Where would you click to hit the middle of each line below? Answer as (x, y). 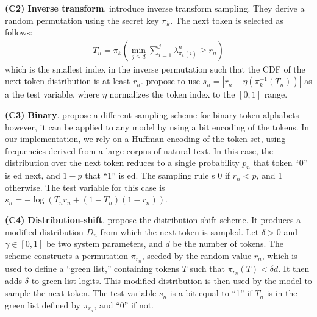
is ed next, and (33, 175)
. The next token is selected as (227, 20)
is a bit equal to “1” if (211, 293)
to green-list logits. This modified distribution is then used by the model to (172, 281)
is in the (282, 293)
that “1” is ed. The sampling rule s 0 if (158, 175)
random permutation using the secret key (82, 20)
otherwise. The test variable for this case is (85, 187)
